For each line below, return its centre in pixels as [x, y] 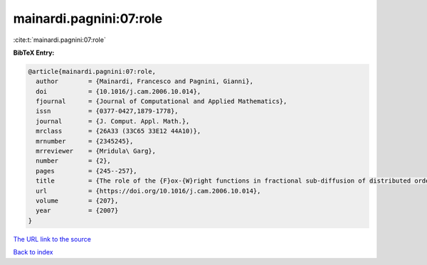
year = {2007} [77, 211]
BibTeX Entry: [34, 53]
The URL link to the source [52, 239]
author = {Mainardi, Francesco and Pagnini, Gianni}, [145, 81]
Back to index [33, 252]
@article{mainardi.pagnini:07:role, [92, 71]
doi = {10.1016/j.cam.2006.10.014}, [118, 91]
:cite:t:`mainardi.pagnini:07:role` [59, 40]
